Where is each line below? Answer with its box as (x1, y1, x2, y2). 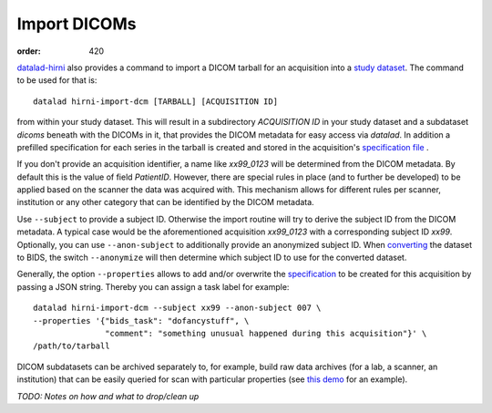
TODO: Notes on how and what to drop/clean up (16, 390, 200, 401)
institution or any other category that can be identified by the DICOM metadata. (16, 197, 314, 208)
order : (16, 46, 41, 57)
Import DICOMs (16, 14, 137, 34)
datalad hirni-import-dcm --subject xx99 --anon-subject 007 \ (33, 303, 322, 314)
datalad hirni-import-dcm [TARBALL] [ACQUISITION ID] (33, 96, 278, 107)
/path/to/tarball (33, 341, 110, 351)
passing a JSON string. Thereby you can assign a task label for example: (16, 281, 290, 292)
